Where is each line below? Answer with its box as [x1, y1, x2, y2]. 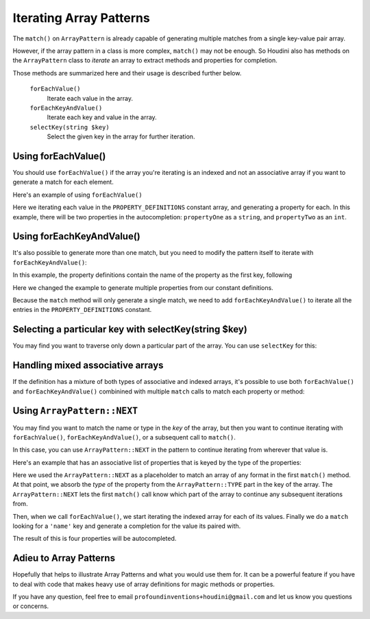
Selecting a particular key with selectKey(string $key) [12, 324, 248, 335]
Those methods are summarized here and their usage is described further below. [12, 69, 242, 77]
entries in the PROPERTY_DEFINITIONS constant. [12, 306, 152, 314]
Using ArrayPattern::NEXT [12, 405, 138, 417]
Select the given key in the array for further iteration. [47, 132, 195, 141]
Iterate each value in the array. [47, 94, 134, 102]
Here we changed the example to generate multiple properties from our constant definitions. [12, 283, 273, 291]
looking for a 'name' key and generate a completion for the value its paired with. [12, 522, 241, 531]
